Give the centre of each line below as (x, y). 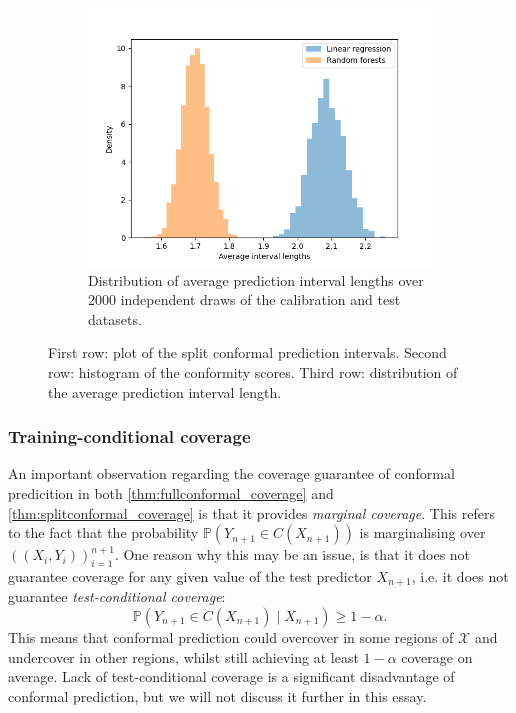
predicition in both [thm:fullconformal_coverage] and (171, 492)
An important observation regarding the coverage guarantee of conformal (231, 473)
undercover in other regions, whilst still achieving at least (183, 656)
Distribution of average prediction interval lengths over (256, 279)
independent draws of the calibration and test (260, 299)
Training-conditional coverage (129, 436)
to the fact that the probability (103, 532)
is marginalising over (422, 532)
